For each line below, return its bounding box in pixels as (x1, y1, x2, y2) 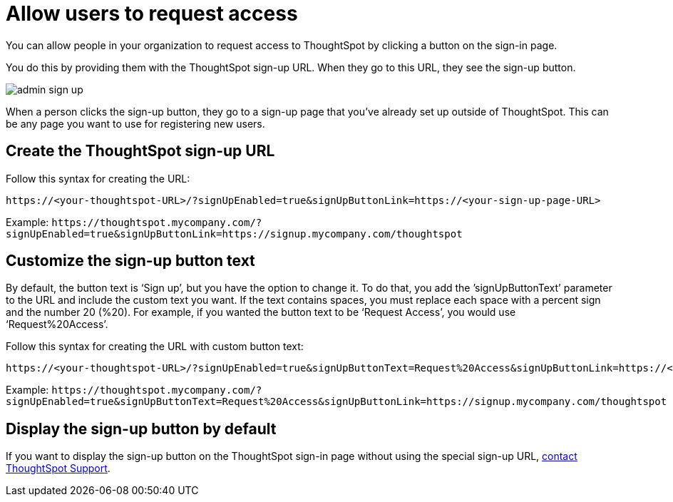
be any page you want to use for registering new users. (6, 117, 265, 130)
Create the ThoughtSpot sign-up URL (6, 142, 275, 160)
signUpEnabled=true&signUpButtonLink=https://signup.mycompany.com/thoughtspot (6, 227, 463, 240)
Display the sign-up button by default (6, 419, 277, 438)
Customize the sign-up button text (6, 252, 255, 270)
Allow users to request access (6, 1, 298, 26)
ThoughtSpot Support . (6, 462, 111, 475)
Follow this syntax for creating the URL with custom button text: (6, 340, 304, 353)
